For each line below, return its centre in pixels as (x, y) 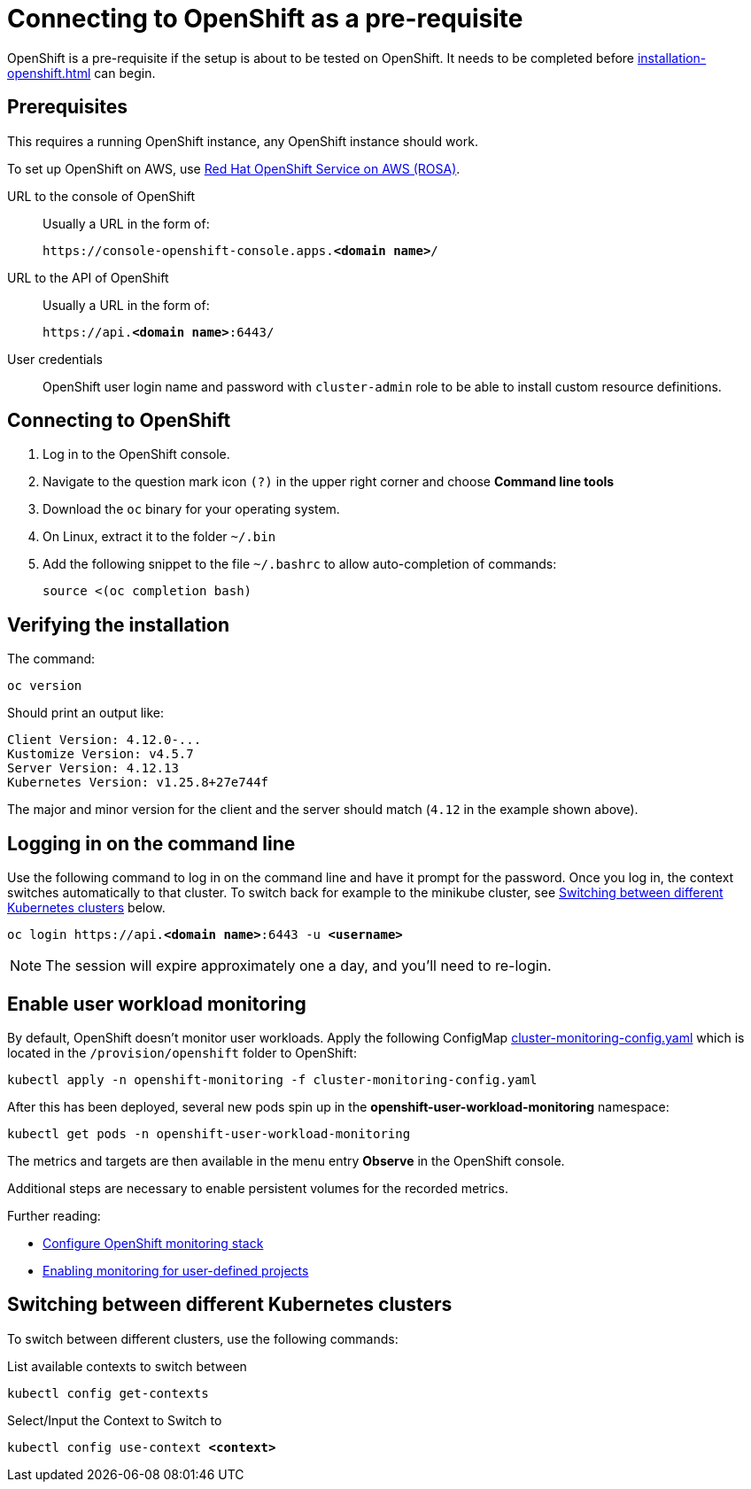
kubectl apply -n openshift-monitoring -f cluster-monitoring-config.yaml (272, 1079)
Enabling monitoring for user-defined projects (176, 1270)
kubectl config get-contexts (108, 1393)
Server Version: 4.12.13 (93, 768)
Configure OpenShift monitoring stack (153, 1243)
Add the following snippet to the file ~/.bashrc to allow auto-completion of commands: (300, 564)
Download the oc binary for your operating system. (191, 509)
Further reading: (54, 1215)
